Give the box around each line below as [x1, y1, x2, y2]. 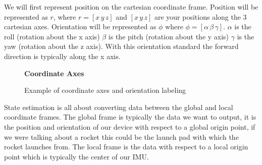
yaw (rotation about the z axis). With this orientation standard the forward [4, 41, 239, 51]
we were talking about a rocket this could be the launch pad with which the [4, 131, 239, 142]
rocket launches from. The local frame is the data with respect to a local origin [4, 141, 248, 152]
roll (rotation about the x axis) [4, 31, 100, 41]
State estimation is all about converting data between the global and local [4, 101, 233, 112]
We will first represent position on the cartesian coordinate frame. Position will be [4, 2, 258, 12]
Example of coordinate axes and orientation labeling [24, 85, 186, 95]
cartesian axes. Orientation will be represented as [4, 21, 156, 32]
